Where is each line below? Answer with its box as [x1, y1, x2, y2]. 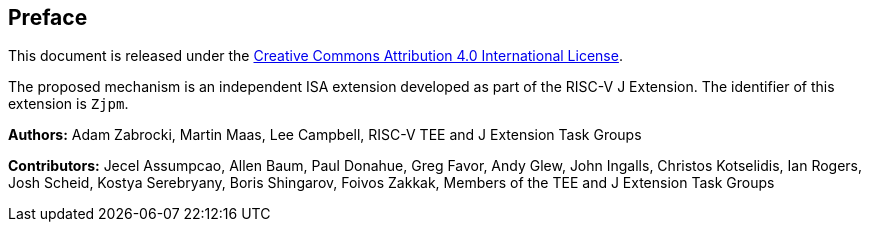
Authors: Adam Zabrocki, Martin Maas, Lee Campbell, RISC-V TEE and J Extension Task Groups [8, 126, 642, 144]
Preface [8, 5, 88, 30]
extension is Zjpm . [8, 95, 129, 113]
